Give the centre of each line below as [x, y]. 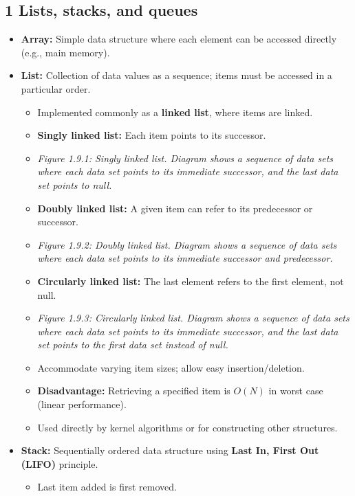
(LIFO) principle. [60, 463]
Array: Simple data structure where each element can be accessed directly [179, 39]
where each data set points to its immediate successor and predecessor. [185, 258]
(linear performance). [82, 404]
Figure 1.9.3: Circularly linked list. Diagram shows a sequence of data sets [193, 318]
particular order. [56, 88]
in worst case [296, 391]
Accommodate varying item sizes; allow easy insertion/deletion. [171, 367]
